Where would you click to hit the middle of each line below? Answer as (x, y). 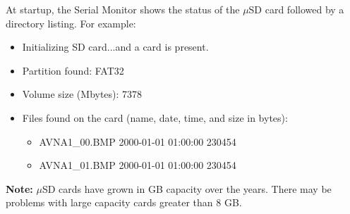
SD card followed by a (296, 9)
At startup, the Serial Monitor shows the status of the (123, 9)
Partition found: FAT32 (73, 70)
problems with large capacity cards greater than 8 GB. (124, 202)
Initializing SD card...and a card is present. (115, 47)
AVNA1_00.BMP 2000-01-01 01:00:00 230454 (138, 141)
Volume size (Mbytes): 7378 (82, 94)
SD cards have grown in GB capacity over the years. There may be (187, 188)
